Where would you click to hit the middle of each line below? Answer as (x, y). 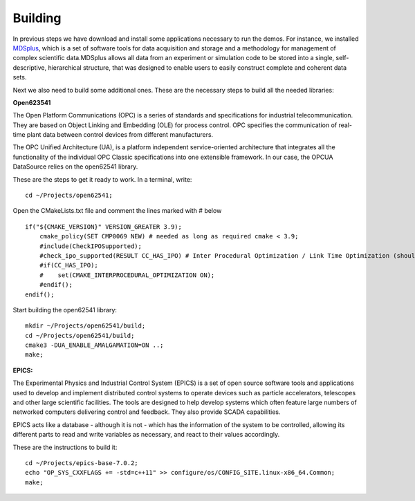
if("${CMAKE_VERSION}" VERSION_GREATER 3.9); (104, 227)
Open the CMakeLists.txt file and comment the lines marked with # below (117, 211)
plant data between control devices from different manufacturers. (120, 135)
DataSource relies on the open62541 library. (75, 167)
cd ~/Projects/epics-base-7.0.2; (82, 463)
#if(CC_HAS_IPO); (68, 265)
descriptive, (30, 67)
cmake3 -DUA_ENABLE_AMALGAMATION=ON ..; (94, 345)
